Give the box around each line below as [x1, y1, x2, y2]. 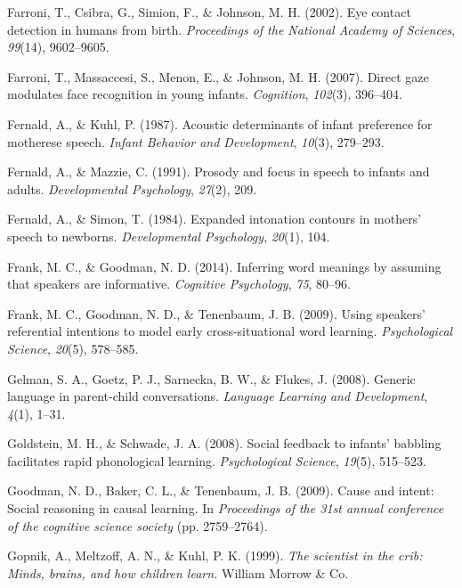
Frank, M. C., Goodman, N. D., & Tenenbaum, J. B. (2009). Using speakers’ [7, 304, 426, 323]
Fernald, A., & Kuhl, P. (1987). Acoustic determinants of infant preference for [7, 114, 433, 133]
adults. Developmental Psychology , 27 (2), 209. [7, 179, 257, 198]
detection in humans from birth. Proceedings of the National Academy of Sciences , [7, 20, 456, 38]
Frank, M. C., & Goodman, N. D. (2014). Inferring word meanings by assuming [7, 257, 442, 275]
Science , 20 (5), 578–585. [7, 339, 139, 357]
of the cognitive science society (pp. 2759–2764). [7, 516, 268, 535]
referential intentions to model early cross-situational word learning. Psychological [7, 322, 453, 340]
